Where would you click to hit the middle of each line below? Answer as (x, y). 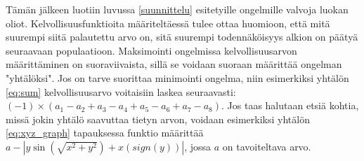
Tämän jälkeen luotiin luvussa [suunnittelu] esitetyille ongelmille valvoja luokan (177, 9)
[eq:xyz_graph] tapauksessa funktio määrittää (105, 133)
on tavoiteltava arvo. (267, 146)
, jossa (198, 146)
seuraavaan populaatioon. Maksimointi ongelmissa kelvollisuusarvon (151, 50)
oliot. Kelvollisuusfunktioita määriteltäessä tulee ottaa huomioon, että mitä (168, 23)
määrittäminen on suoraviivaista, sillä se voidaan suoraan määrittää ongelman (174, 64)
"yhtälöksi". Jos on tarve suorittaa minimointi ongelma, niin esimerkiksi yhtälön (177, 77)
